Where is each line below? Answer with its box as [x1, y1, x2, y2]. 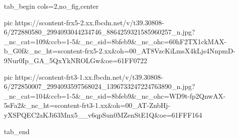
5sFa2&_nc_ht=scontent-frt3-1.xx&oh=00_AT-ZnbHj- [4, 100, 171, 110]
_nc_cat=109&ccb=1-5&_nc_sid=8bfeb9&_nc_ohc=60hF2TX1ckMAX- [4, 36, 227, 46]
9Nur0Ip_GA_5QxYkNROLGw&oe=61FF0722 [4, 55, 148, 65]
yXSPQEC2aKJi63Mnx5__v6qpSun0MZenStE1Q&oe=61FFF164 [4, 109, 202, 120]
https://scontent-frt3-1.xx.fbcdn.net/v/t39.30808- [15, 71, 163, 82]
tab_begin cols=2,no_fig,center [4, 1, 99, 11]
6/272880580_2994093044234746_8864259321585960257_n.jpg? [4, 27, 195, 37]
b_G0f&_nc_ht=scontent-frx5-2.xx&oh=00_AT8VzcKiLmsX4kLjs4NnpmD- [4, 46, 236, 56]
